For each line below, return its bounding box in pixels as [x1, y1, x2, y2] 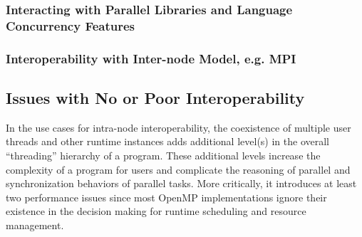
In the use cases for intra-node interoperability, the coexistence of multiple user [6, 120, 351, 135]
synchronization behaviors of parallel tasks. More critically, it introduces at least [6, 176, 357, 191]
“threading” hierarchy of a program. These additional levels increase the [6, 148, 321, 162]
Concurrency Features [6, 16, 135, 34]
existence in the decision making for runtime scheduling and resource [6, 204, 306, 218]
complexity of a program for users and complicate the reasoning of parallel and [6, 162, 351, 177]
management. [6, 217, 64, 232]
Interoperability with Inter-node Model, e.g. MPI [6, 49, 296, 67]
